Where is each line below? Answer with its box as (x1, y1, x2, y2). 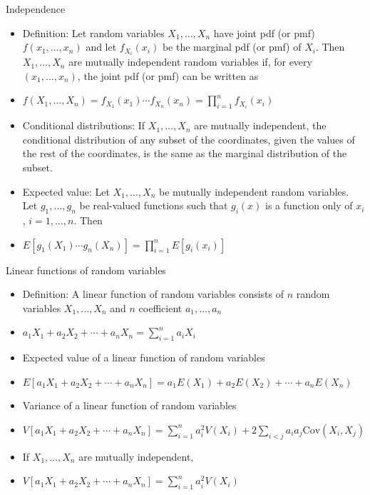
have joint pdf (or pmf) (213, 25, 315, 40)
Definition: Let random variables (22, 25, 165, 40)
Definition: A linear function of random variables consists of (22, 286, 284, 301)
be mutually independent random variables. (158, 184, 349, 199)
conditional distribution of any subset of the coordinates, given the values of (22, 131, 355, 146)
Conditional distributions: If (22, 118, 145, 133)
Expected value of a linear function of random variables (22, 350, 265, 365)
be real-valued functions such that (79, 198, 228, 213)
